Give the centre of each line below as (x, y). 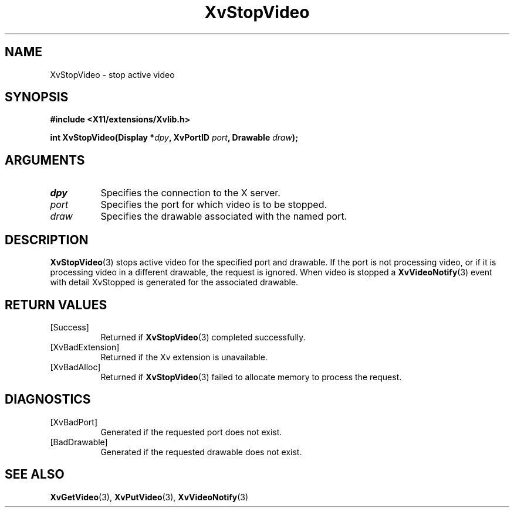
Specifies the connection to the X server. (190, 193)
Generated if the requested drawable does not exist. (201, 452)
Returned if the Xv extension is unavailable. (184, 357)
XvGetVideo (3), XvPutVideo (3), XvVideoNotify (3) (149, 497)
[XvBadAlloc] (75, 367)
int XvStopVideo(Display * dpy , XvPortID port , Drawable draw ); (174, 138)
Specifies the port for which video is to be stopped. (214, 205)
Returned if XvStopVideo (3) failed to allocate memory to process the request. (251, 377)
